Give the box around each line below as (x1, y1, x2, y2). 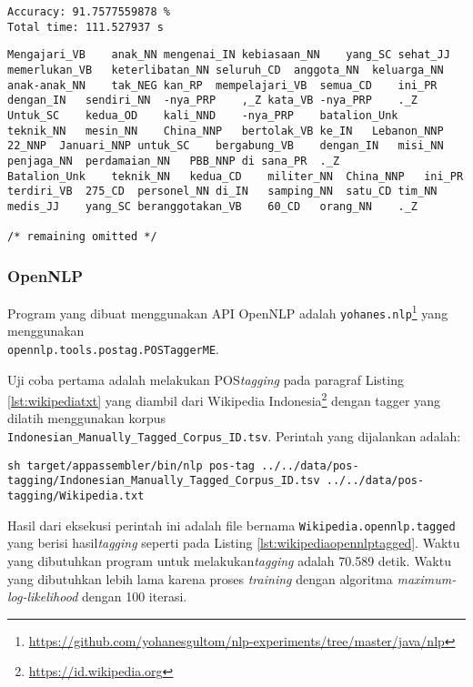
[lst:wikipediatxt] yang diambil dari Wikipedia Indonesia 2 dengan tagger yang (7, 389, 440, 409)
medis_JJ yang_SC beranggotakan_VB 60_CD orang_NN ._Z (7, 199, 418, 213)
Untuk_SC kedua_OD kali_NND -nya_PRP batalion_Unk (7, 108, 398, 122)
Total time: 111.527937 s (7, 20, 164, 34)
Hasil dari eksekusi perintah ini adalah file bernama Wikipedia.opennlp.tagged (7, 515, 456, 534)
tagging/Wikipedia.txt (7, 490, 145, 503)
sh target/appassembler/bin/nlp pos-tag (7, 459, 256, 472)
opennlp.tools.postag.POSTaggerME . (7, 338, 219, 358)
